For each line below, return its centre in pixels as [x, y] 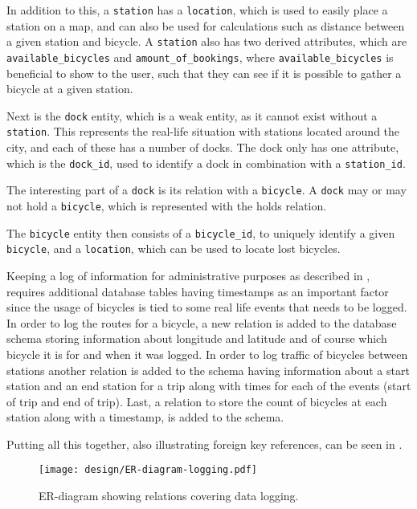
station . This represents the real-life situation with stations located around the [203, 131]
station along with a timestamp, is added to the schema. [145, 417]
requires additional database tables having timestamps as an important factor [198, 291]
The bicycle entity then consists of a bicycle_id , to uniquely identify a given [201, 232]
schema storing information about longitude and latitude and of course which [197, 338]
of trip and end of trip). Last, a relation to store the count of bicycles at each [197, 401]
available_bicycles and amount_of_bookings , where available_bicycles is [200, 57]
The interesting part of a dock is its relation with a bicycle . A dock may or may [206, 190]
